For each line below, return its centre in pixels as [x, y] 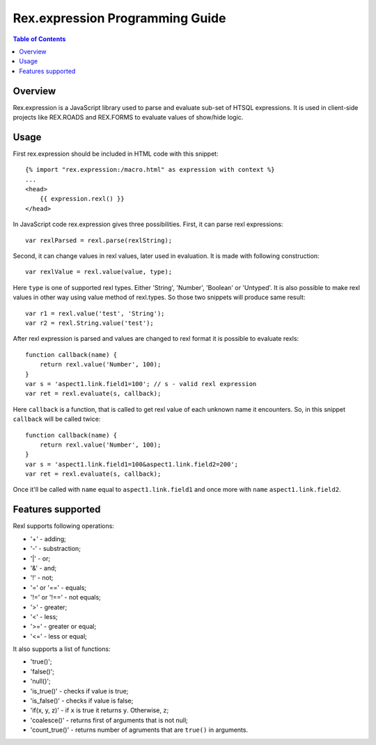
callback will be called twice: [57, 419]
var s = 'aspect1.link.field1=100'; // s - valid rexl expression [141, 384]
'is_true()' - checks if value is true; [79, 691]
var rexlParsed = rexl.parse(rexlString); [99, 240]
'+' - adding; [48, 538]
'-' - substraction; [56, 549]
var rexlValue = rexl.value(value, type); [99, 272]
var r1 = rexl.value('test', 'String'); [95, 313]
